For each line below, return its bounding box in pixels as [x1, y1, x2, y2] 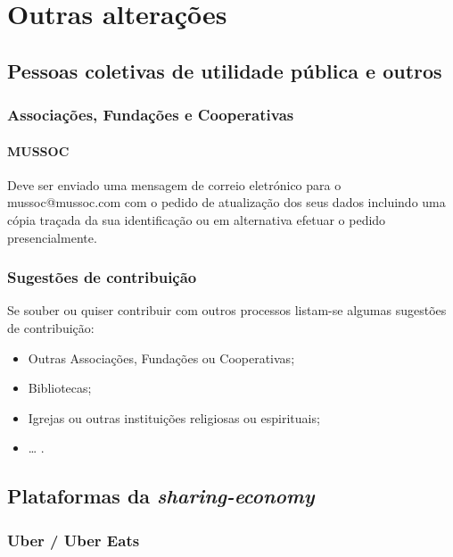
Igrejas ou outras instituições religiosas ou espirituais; [28, 408, 320, 427]
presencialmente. [7, 228, 97, 246]
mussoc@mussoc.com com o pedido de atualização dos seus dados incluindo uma [7, 193, 446, 212]
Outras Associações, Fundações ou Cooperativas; [28, 348, 295, 367]
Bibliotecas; [28, 378, 92, 397]
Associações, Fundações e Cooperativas [7, 104, 294, 126]
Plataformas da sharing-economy [7, 482, 315, 510]
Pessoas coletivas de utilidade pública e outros [7, 56, 442, 84]
